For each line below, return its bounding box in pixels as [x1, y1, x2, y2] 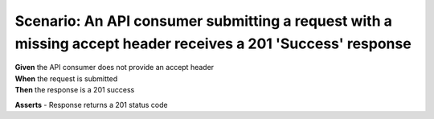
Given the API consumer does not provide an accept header [14, 63, 215, 72]
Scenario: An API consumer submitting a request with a [14, 12, 393, 30]
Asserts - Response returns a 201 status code [14, 100, 168, 109]
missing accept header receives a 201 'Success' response [14, 35, 411, 52]
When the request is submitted [14, 73, 118, 84]
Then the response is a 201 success [14, 85, 135, 95]
